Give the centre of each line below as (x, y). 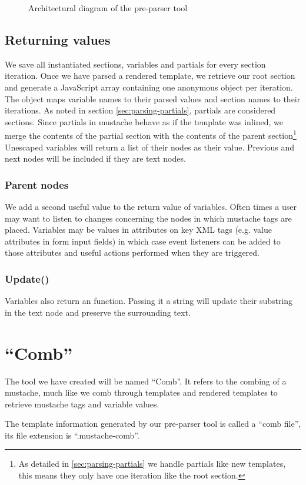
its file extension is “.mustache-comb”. (72, 435)
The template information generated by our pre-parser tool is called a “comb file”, (153, 424)
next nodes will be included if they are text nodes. (95, 158)
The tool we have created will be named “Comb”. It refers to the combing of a (146, 381)
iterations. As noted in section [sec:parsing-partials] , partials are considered (140, 110)
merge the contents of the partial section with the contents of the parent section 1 (151, 135)
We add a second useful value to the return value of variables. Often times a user (151, 207)
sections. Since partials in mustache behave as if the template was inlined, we (144, 121)
